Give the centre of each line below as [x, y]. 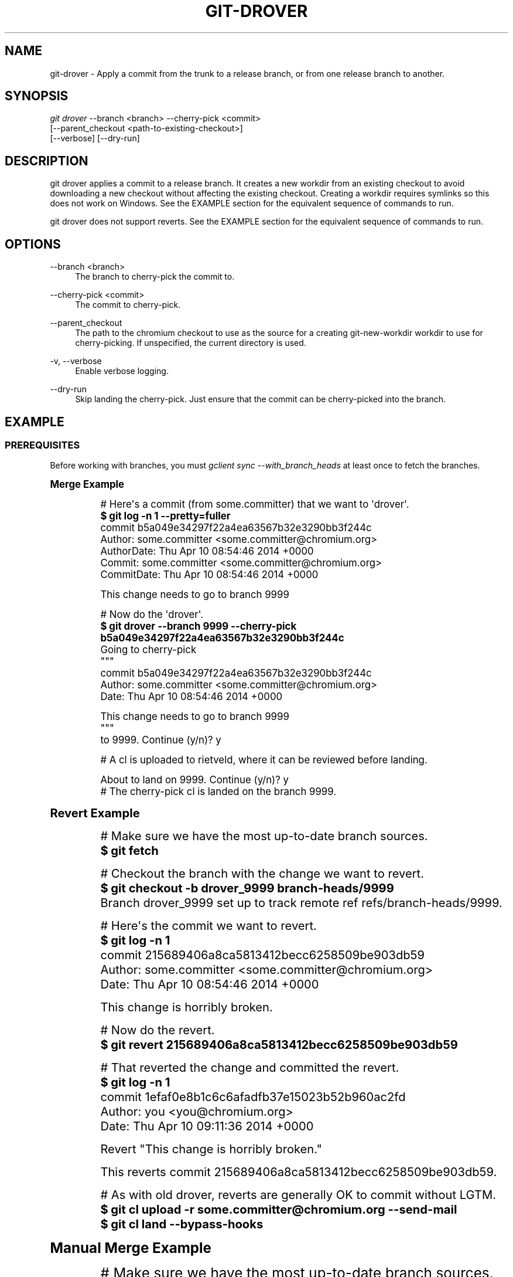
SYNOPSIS [37, 96]
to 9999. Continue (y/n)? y [161, 740]
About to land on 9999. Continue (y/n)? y [194, 780]
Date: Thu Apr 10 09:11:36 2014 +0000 [207, 1126]
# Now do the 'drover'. [152, 615]
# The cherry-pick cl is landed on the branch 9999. [218, 792]
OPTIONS [33, 244]
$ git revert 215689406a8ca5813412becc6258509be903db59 [279, 1045]
